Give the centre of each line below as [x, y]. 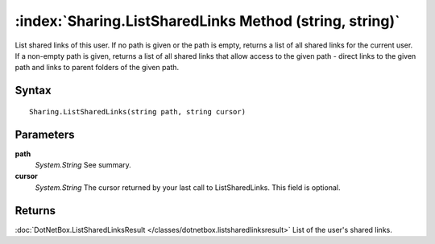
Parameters [45, 134]
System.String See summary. [83, 165]
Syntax [33, 91]
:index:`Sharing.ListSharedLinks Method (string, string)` [207, 21]
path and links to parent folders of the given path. [97, 68]
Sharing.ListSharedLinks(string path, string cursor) [137, 112]
